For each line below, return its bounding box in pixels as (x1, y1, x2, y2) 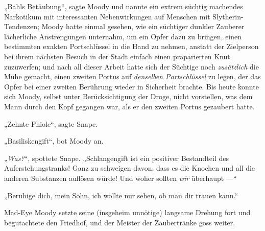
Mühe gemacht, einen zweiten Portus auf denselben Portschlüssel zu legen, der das (4, 71, 261, 82)
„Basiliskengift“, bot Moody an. (4, 135, 104, 146)
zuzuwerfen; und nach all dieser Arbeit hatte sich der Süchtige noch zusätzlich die (4, 61, 259, 72)
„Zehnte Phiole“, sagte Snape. (4, 118, 98, 129)
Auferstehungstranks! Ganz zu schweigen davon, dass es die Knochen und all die (4, 163, 255, 173)
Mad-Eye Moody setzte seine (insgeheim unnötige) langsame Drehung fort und (4, 207, 251, 218)
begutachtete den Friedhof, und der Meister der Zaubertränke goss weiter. (4, 217, 235, 227)
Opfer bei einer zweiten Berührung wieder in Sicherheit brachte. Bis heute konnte (4, 81, 259, 91)
